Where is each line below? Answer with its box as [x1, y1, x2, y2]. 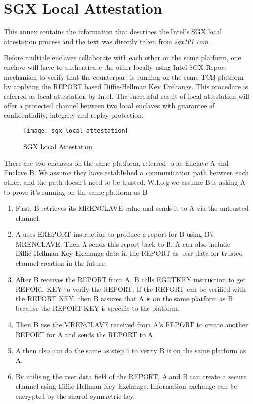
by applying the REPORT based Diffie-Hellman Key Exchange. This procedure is [4, 81, 248, 91]
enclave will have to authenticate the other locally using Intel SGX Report [4, 62, 227, 72]
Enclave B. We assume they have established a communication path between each [4, 167, 249, 178]
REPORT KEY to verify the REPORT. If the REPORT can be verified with [15, 284, 246, 294]
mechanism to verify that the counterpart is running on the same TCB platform [4, 71, 244, 82]
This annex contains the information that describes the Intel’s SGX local [4, 26, 222, 37]
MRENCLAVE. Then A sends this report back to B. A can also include [15, 238, 231, 248]
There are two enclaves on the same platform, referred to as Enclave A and [4, 157, 229, 168]
